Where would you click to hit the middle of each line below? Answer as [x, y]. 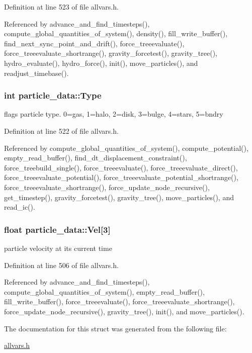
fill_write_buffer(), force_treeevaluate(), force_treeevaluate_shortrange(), [119, 301]
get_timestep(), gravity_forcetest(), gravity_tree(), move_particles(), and [119, 197]
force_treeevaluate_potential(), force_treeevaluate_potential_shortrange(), [121, 177]
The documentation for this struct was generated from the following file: [115, 328]
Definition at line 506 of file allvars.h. [61, 265]
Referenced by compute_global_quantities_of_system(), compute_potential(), [126, 148]
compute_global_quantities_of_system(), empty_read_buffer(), [104, 291]
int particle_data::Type [53, 95]
